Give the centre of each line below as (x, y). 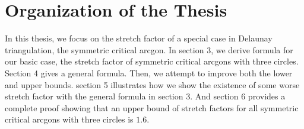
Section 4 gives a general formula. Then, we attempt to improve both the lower (149, 72)
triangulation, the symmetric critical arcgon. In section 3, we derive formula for (149, 49)
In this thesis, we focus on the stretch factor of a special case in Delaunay (139, 38)
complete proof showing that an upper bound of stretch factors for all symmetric (152, 107)
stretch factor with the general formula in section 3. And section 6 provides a (145, 96)
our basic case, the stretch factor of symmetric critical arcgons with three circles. (152, 61)
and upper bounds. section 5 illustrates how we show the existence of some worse (152, 84)
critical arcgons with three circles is (69, 119)
